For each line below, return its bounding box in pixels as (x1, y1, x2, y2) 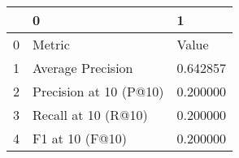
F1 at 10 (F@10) (33, 129, 128, 147)
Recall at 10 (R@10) (33, 105, 148, 124)
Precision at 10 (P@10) (33, 82, 164, 100)
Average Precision (33, 58, 133, 77)
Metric (33, 35, 70, 53)
